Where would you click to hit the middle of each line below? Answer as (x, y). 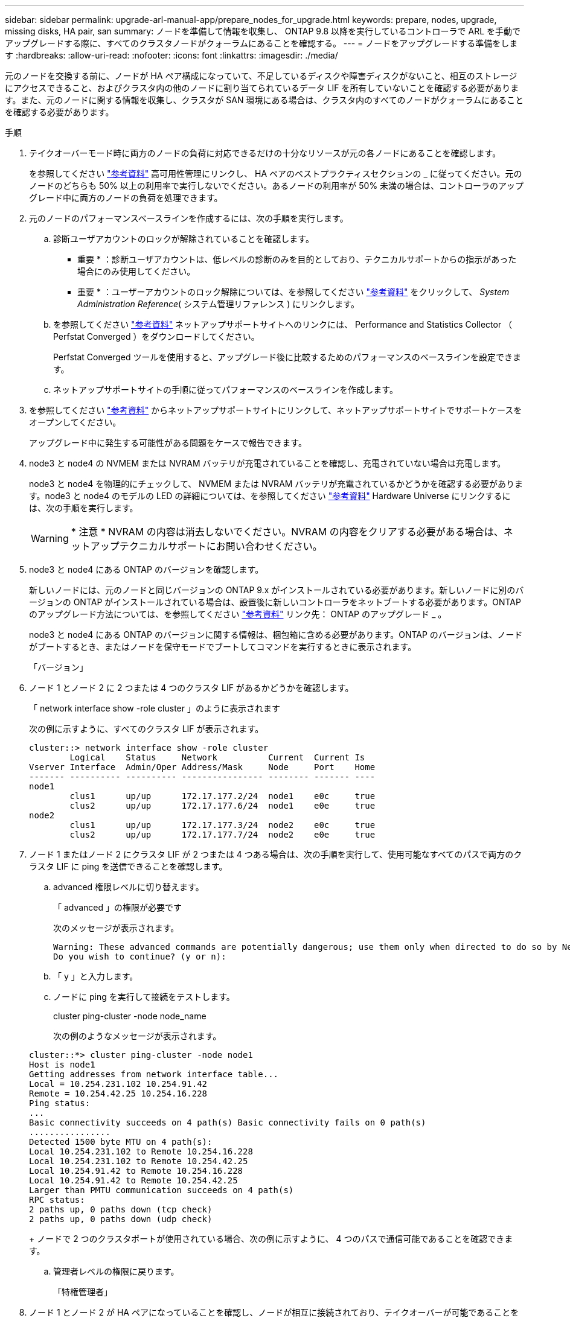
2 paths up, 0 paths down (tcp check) (121, 1209)
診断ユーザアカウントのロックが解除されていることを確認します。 (184, 239)
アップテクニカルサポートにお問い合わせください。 (206, 546)
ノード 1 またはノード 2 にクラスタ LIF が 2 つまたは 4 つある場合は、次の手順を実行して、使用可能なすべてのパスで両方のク (276, 854)
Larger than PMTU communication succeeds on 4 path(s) (162, 1190)
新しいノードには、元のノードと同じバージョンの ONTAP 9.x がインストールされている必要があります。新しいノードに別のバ (277, 590)
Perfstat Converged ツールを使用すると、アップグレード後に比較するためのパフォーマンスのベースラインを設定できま (287, 357)
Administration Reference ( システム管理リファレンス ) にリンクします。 (218, 304)
